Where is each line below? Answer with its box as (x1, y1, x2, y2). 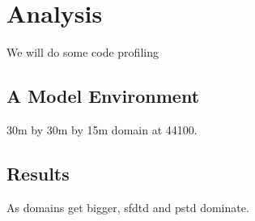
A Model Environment (6, 83, 200, 108)
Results (6, 160, 70, 185)
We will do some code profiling (6, 44, 159, 61)
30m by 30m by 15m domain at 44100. (6, 121, 198, 138)
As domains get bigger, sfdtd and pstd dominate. (6, 198, 249, 215)
